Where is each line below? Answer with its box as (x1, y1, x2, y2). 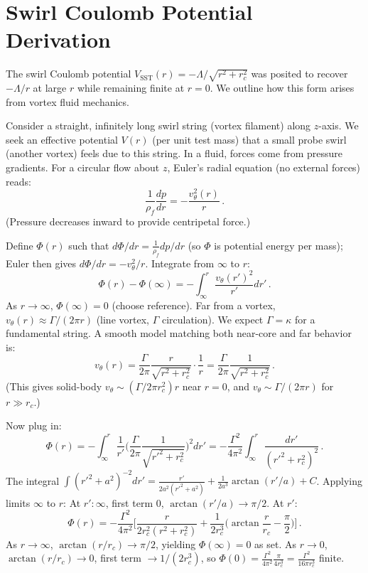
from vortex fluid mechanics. (6, 94, 129, 109)
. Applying (316, 473, 363, 488)
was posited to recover (251, 66, 348, 81)
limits (6, 495, 31, 510)
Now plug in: (6, 418, 62, 433)
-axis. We (318, 118, 359, 133)
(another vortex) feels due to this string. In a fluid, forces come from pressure (6, 146, 342, 161)
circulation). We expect (161, 311, 264, 326)
